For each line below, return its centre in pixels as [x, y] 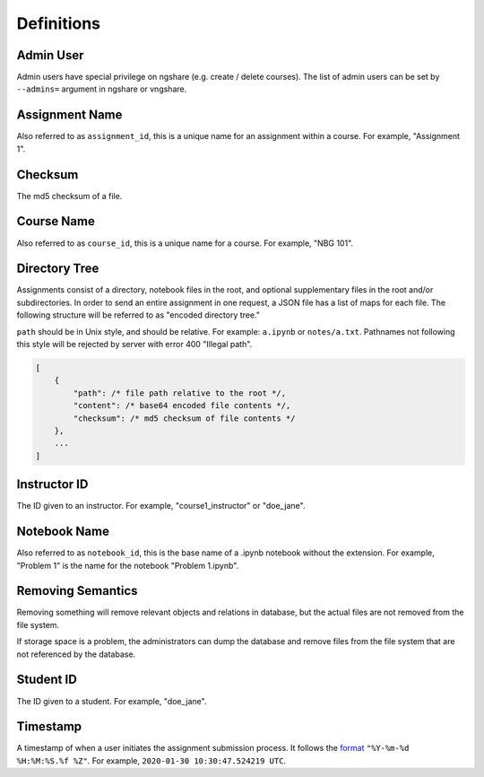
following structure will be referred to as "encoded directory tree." [138, 315]
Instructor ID [52, 485]
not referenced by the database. [76, 654]
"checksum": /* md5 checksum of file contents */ [184, 418]
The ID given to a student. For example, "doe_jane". [112, 701]
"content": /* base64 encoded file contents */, [182, 406]
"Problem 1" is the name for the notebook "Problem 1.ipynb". [128, 565]
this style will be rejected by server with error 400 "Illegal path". [134, 345]
